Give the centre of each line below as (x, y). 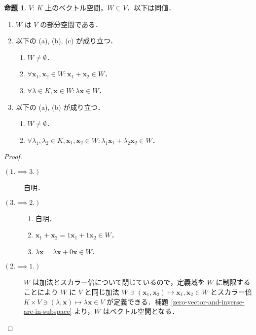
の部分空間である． (71, 24)
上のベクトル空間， (76, 7)
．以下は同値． (151, 7)
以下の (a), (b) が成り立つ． (60, 107)
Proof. (13, 156)
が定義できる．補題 (138, 301)
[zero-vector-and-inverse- (208, 301)
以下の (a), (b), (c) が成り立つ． (66, 41)
